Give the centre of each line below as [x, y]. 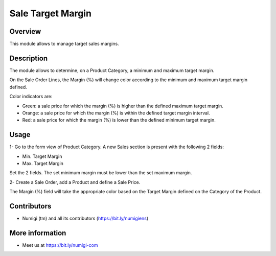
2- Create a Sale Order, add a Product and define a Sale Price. [75, 182]
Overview [25, 31]
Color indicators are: [31, 97]
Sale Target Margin [51, 13]
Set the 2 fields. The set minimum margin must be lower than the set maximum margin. [101, 173]
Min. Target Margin [42, 156]
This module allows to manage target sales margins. [64, 44]
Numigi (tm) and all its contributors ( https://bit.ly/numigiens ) [85, 218]
